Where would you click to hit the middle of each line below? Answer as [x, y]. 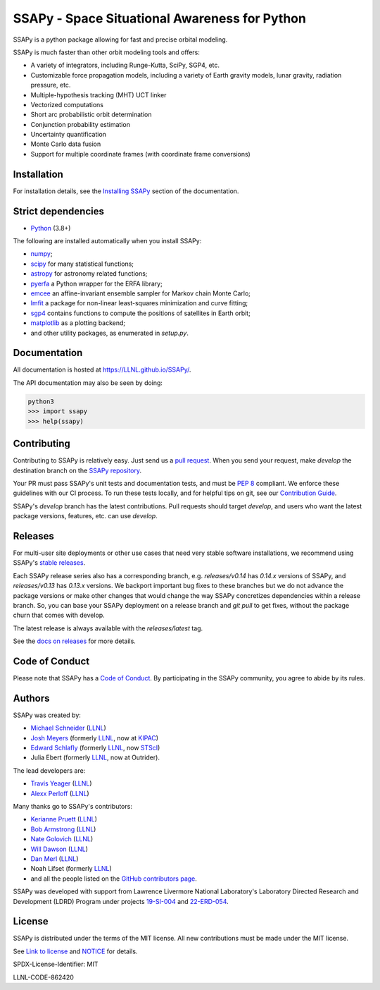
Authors [31, 698]
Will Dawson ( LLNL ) [59, 849]
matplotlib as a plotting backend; [78, 323]
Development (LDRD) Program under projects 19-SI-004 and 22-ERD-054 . [121, 901]
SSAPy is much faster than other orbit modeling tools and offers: [107, 52]
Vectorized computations [67, 104]
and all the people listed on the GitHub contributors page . [114, 879]
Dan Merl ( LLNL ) [55, 859]
